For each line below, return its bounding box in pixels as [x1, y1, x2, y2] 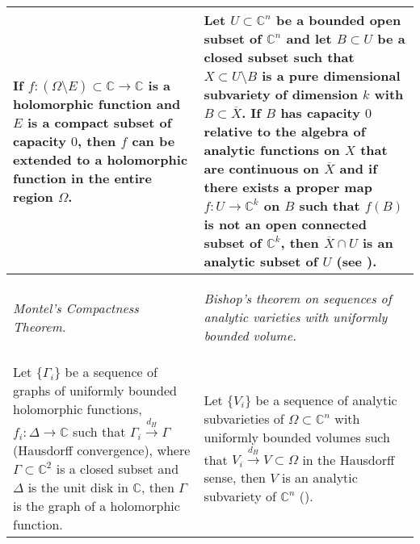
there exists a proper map [204, 178, 372, 196]
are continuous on [204, 159, 320, 178]
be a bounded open [275, 10, 401, 29]
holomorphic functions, [13, 400, 142, 418]
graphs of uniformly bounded [13, 381, 177, 400]
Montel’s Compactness [13, 298, 139, 317]
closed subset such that [204, 48, 355, 66]
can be [132, 131, 175, 150]
